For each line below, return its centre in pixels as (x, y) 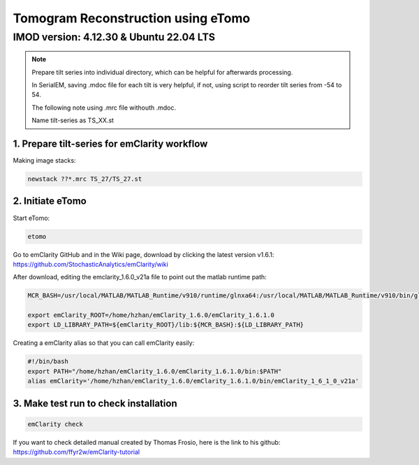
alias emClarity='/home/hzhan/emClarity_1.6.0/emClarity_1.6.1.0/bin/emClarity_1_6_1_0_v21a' (193, 381)
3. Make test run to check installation (95, 403)
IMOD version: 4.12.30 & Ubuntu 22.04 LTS (114, 37)
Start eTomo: (31, 218)
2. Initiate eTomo (50, 201)
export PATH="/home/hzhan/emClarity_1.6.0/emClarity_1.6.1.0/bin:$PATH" (155, 371)
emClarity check (56, 424)
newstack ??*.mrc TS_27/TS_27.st (85, 179)
